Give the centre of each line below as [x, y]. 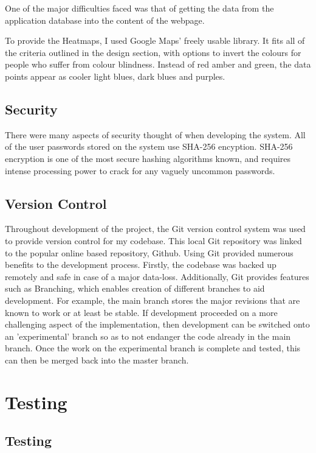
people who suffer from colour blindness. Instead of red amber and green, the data [158, 64]
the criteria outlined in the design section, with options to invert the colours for [153, 52]
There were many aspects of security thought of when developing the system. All [155, 134]
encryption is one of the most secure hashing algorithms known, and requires [148, 158]
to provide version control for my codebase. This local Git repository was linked [153, 240]
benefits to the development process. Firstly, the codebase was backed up [141, 265]
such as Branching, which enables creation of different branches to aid [135, 288]
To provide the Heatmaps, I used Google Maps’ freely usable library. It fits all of [155, 40]
